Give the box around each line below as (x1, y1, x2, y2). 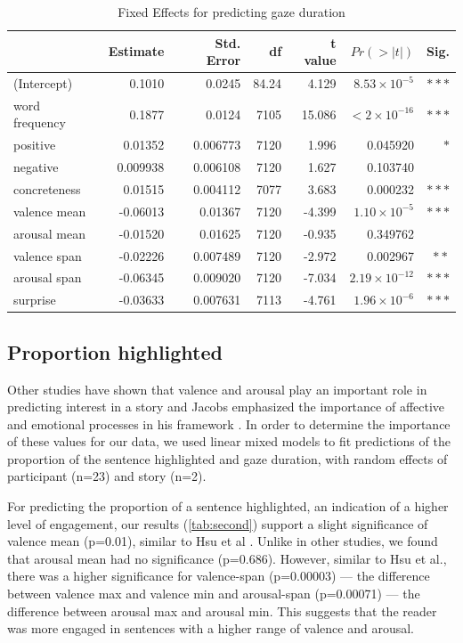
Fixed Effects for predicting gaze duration (118, 3, 345, 20)
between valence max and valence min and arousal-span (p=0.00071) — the (7, 584, 420, 603)
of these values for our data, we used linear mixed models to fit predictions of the (7, 432, 451, 451)
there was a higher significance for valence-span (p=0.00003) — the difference (7, 566, 430, 585)
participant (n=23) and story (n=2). (7, 467, 207, 485)
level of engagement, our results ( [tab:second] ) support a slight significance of (7, 514, 428, 533)
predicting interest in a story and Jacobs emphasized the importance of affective (7, 397, 445, 416)
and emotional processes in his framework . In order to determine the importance (7, 414, 451, 433)
